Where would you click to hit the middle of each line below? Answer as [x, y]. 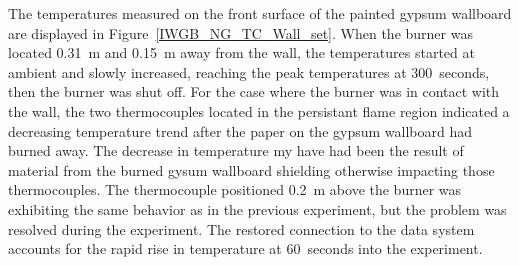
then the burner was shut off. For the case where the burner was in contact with [254, 91]
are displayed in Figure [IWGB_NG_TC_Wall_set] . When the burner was [240, 32]
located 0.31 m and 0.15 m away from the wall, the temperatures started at [241, 52]
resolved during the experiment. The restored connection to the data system [241, 228]
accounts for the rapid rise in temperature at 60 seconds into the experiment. [245, 248]
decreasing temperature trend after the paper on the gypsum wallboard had [240, 130]
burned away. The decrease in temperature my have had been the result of [236, 150]
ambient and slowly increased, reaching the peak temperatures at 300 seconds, [249, 71]
